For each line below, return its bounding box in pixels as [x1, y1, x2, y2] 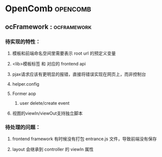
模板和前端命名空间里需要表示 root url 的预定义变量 [12, 50, 116, 56]
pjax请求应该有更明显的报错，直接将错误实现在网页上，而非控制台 [12, 71, 146, 77]
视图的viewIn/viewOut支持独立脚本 [12, 110, 83, 116]
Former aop [12, 91, 36, 96]
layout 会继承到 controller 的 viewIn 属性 [12, 146, 94, 153]
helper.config [12, 81, 39, 87]
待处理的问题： [5, 124, 41, 130]
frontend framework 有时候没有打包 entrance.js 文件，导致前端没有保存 [12, 136, 157, 142]
